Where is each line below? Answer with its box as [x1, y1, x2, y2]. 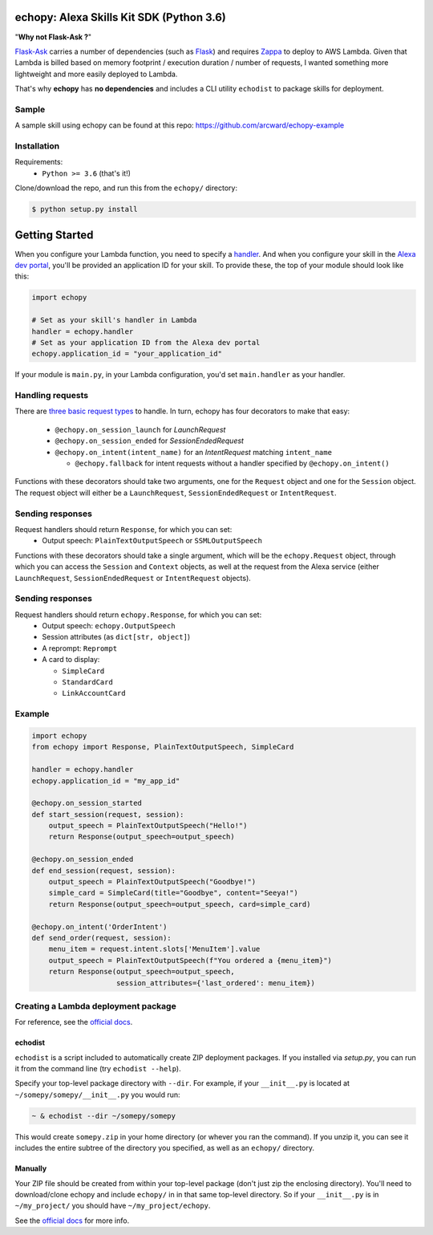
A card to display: [42, 655, 100, 664]
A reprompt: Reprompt [42, 643, 118, 653]
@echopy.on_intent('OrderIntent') [31, 922, 168, 931]
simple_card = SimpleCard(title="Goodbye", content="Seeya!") [48, 888, 298, 898]
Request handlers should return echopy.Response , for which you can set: [14, 610, 262, 620]
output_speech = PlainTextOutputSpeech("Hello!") [48, 821, 248, 831]
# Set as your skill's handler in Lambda [31, 315, 197, 325]
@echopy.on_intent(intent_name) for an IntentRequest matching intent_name [55, 447, 333, 457]
